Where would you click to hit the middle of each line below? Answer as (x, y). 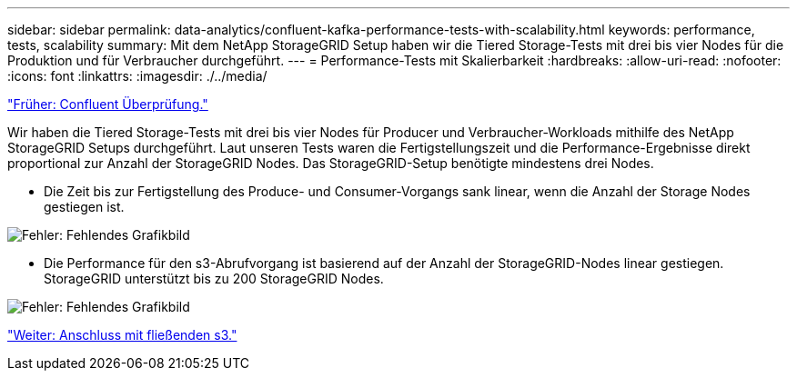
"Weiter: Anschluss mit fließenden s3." (122, 335)
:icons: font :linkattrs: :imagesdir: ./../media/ (137, 76)
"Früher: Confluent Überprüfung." (108, 104)
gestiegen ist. (84, 207)
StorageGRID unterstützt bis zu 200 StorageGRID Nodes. (214, 279)
